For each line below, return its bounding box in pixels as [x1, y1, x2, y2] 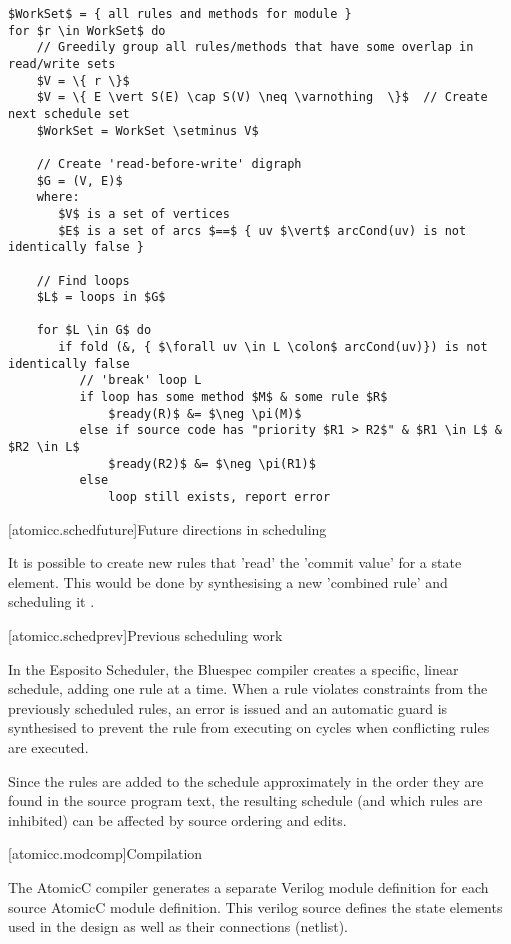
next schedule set [8, 106, 130, 121]
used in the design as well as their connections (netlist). [8, 916, 348, 937]
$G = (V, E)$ [36, 173, 123, 188]
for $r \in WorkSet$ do [8, 23, 166, 38]
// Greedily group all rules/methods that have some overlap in [36, 40, 474, 55]
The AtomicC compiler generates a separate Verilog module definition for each [8, 877, 489, 897]
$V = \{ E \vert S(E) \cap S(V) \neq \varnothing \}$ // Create [36, 90, 488, 105]
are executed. [8, 737, 89, 758]
